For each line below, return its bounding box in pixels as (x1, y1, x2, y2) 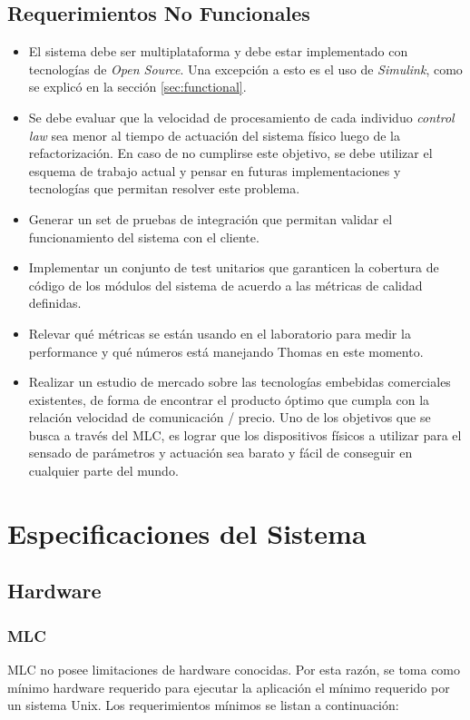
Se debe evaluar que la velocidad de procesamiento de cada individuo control (28, 107, 455, 126)
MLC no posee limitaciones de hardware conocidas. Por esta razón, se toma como (7, 660, 461, 679)
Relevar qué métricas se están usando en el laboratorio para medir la (28, 323, 411, 342)
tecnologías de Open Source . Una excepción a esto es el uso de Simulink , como (28, 59, 463, 78)
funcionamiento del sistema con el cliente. (28, 227, 259, 246)
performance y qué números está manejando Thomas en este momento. (28, 341, 424, 360)
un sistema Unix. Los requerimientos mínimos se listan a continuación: (7, 695, 399, 715)
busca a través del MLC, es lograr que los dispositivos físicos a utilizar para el (28, 425, 462, 444)
